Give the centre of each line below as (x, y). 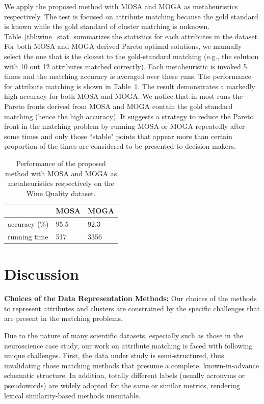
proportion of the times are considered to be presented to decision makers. (120, 146)
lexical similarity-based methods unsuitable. (72, 395)
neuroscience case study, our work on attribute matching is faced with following (128, 345)
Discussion (42, 274)
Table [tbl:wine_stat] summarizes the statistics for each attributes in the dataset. (132, 36)
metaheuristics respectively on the (61, 183)
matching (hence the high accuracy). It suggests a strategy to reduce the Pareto (129, 116)
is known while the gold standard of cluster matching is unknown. (107, 26)
